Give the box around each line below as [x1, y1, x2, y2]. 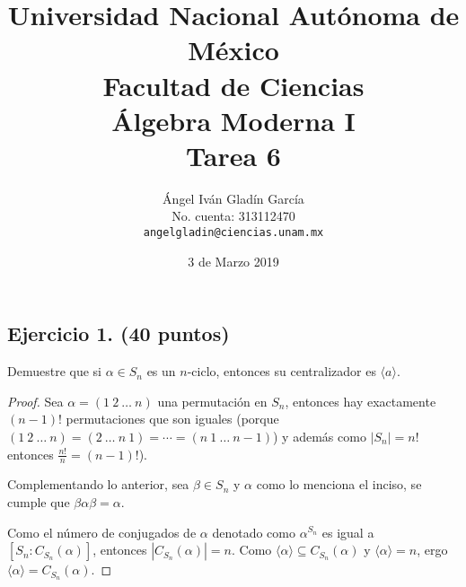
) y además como [273, 426, 366, 445]
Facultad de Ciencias [102, 66, 365, 103]
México [188, 31, 279, 68]
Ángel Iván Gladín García [163, 188, 304, 207]
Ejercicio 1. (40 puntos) [7, 320, 230, 347]
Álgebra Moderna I [111, 101, 356, 138]
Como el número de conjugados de [7, 522, 197, 541]
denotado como [212, 522, 295, 541]
